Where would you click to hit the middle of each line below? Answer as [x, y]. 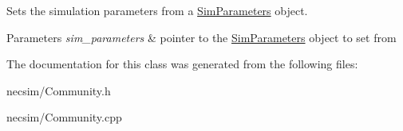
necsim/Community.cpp [64, 117]
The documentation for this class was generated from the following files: [182, 64]
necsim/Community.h [59, 90]
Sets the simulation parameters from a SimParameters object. [157, 10]
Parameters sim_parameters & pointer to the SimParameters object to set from [201, 37]
